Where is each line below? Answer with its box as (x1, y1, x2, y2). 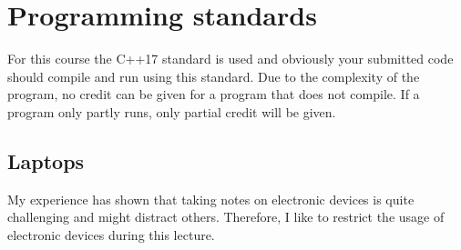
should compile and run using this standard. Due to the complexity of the (7, 66, 420, 85)
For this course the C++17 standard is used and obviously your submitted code (7, 49, 454, 68)
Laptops (7, 146, 85, 175)
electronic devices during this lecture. (7, 225, 215, 244)
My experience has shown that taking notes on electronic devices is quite (7, 189, 415, 208)
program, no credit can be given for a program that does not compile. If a (7, 85, 420, 104)
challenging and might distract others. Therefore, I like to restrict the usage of (7, 207, 445, 226)
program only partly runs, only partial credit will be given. (7, 102, 336, 121)
